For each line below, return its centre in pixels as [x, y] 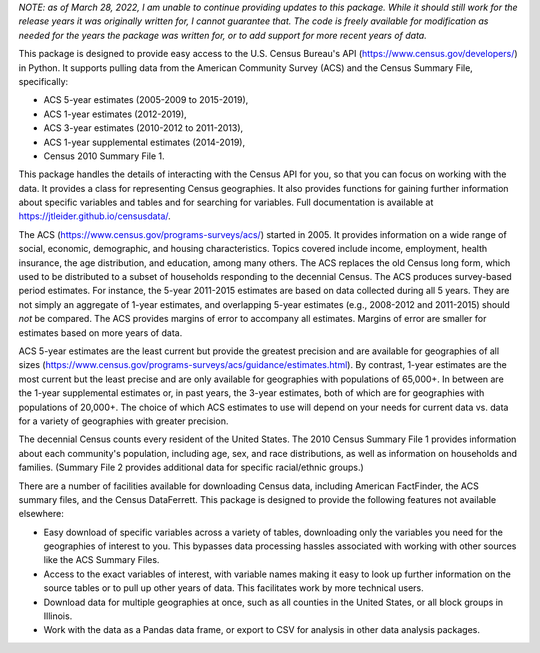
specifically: [43, 81]
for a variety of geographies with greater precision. [123, 421]
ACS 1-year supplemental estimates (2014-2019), [144, 142]
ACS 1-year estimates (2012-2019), [115, 114]
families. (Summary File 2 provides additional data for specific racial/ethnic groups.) [191, 467]
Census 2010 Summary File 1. [104, 156]
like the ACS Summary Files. [101, 560]
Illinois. [58, 616]
